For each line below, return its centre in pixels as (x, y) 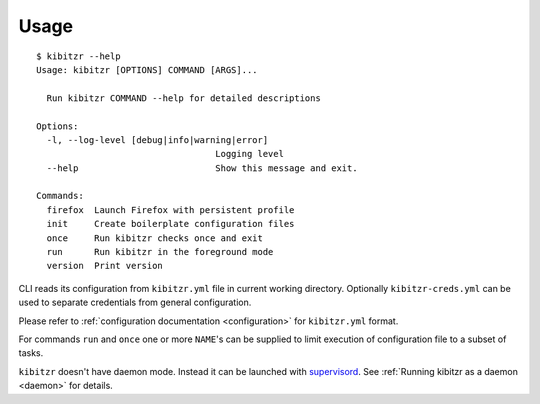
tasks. (31, 353)
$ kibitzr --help (78, 56)
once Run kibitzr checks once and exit (155, 238)
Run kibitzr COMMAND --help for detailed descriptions (184, 98)
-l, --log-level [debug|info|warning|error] (157, 139)
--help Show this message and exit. (202, 168)
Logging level (250, 154)
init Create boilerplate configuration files (170, 224)
